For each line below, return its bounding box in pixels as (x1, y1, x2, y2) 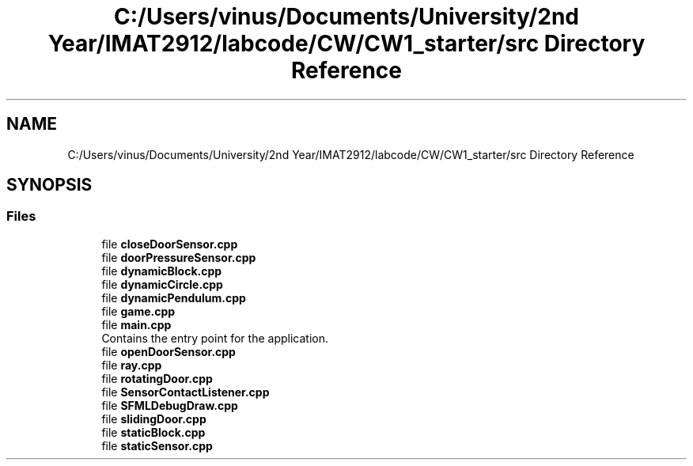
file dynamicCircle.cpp (101, 277, 223, 291)
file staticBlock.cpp (101, 425, 206, 439)
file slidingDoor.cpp (101, 411, 206, 426)
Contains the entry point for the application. (101, 331, 328, 345)
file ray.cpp (101, 358, 162, 372)
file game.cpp (101, 304, 176, 318)
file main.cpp (101, 317, 172, 332)
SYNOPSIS (6, 175, 93, 195)
